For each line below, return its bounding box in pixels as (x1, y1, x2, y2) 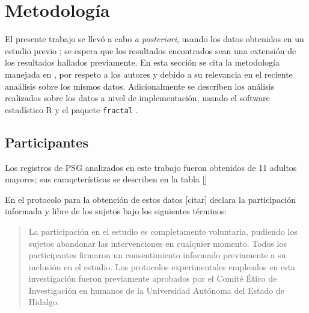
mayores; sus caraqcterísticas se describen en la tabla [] (5, 173, 207, 185)
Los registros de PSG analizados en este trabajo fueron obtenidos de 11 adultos (5, 161, 297, 173)
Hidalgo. (28, 296, 60, 308)
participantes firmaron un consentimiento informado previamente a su (28, 249, 286, 261)
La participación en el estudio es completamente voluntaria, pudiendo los (28, 225, 298, 237)
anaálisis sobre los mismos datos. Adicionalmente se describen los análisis (5, 79, 275, 92)
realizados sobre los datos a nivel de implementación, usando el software (5, 91, 270, 104)
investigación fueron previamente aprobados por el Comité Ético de (28, 272, 277, 285)
